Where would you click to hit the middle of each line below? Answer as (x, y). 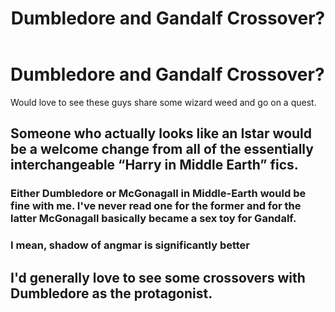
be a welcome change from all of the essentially (162, 149)
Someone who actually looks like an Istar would (161, 133)
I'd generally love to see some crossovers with (158, 277)
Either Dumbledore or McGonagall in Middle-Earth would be (158, 194)
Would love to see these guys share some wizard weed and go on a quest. (163, 102)
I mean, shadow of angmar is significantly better (130, 245)
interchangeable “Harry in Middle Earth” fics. (154, 165)
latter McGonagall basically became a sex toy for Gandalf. (153, 219)
